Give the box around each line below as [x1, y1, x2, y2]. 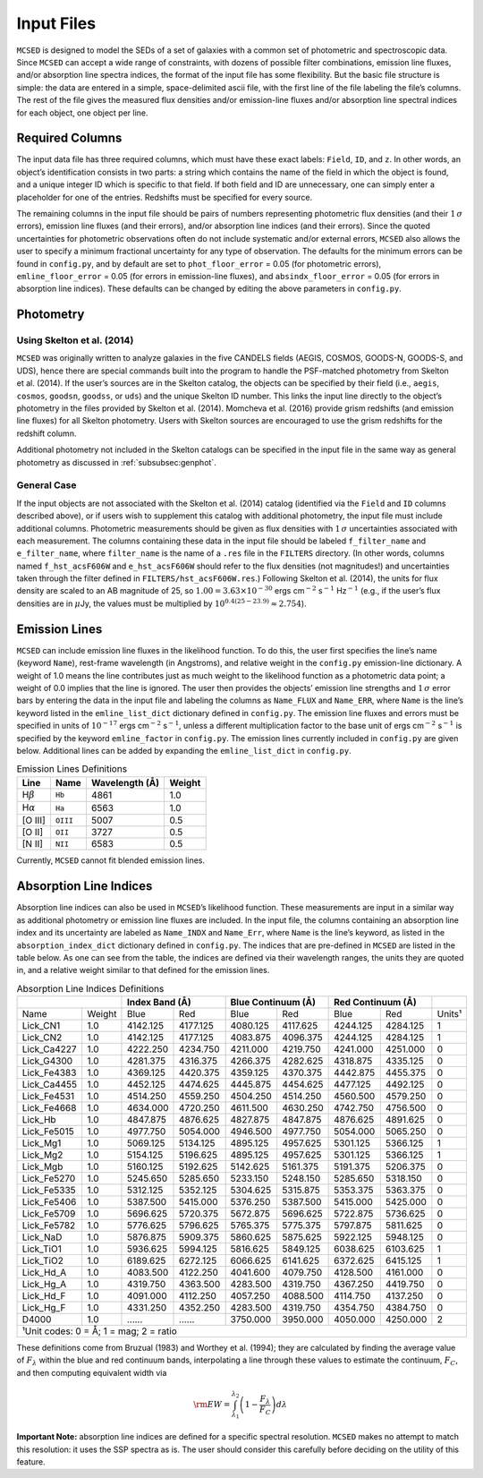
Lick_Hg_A [21, 1278, 67, 1291]
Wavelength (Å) [90, 776, 160, 789]
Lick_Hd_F [21, 1290, 66, 1303]
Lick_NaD [21, 1231, 63, 1243]
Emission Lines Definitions [16, 763, 128, 775]
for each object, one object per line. [16, 107, 148, 118]
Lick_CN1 [21, 1020, 61, 1032]
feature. [16, 1456, 47, 1467]
